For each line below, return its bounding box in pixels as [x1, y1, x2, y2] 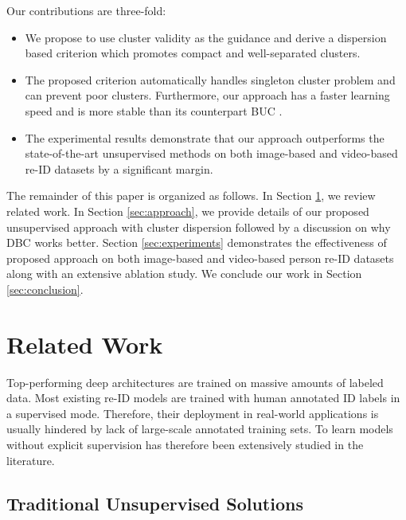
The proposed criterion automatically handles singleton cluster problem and [25, 71, 396, 88]
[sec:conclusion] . [6, 280, 84, 297]
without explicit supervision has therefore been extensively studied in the [6, 436, 364, 452]
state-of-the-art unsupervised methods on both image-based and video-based [25, 145, 398, 162]
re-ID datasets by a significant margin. [25, 160, 213, 177]
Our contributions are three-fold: [6, 2, 166, 18]
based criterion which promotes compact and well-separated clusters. [25, 45, 361, 61]
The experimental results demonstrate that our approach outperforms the [25, 129, 385, 146]
